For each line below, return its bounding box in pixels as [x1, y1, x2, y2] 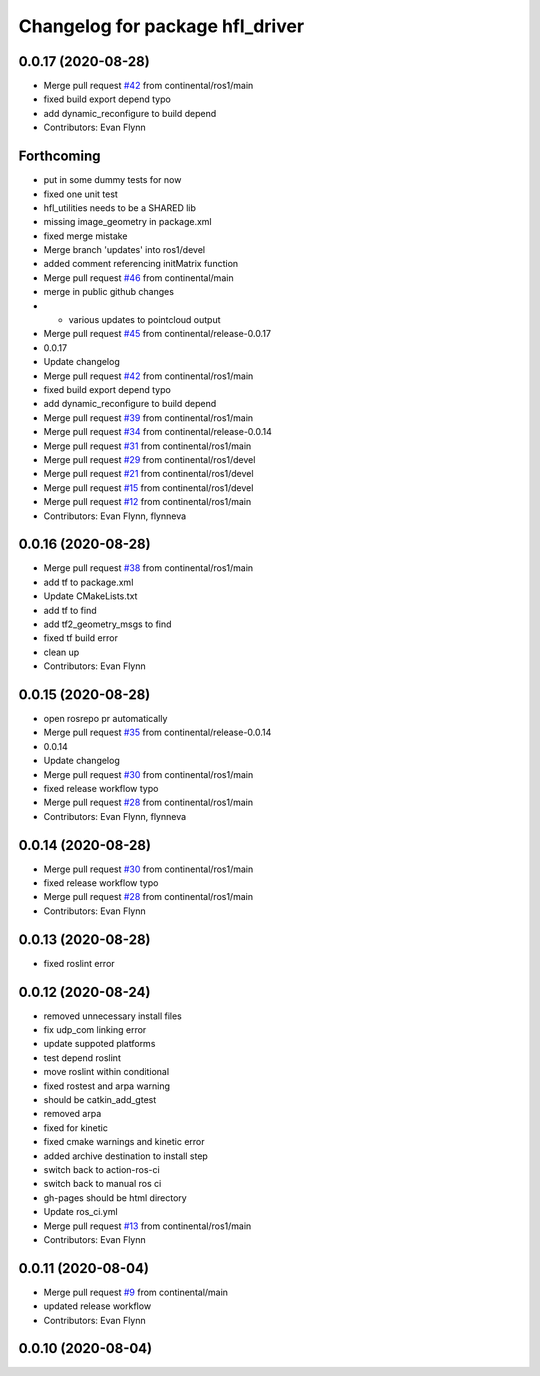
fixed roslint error [43, 957, 115, 969]
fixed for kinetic [43, 1121, 109, 1134]
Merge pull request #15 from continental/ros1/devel [43, 481, 254, 494]
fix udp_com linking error [43, 1024, 147, 1036]
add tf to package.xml [43, 576, 134, 588]
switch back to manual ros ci [43, 1178, 162, 1190]
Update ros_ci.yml [43, 1206, 119, 1218]
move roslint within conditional [43, 1066, 170, 1078]
